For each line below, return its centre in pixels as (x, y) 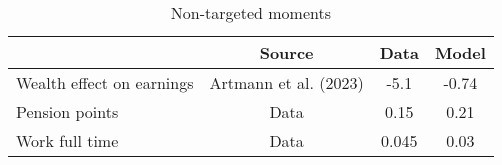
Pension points (67, 111)
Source (286, 52)
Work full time (67, 140)
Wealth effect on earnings (105, 82)
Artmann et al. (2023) (286, 82)
